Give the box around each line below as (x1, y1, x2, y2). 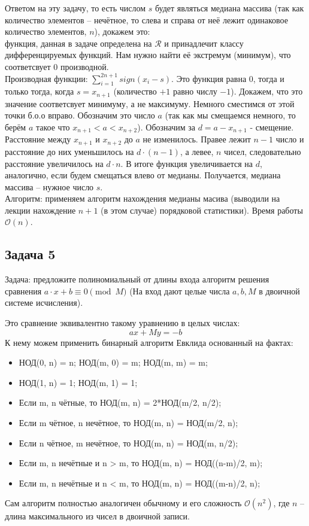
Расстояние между (5, 133, 71, 145)
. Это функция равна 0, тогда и (171, 72, 284, 84)
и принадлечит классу (164, 37, 244, 49)
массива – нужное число (5, 180, 94, 193)
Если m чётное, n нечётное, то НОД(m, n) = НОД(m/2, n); (19, 416, 238, 429)
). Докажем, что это (231, 85, 303, 98)
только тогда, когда (5, 85, 74, 98)
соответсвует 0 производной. (5, 60, 109, 72)
